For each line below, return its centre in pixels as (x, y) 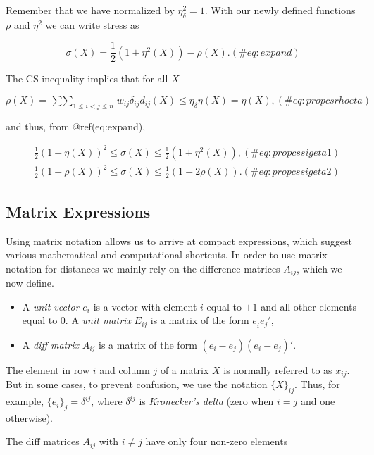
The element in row (48, 369)
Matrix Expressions (78, 211)
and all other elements (308, 306)
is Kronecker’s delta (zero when (206, 401)
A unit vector (51, 306)
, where (107, 401)
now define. (30, 283)
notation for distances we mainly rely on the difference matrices (143, 268)
